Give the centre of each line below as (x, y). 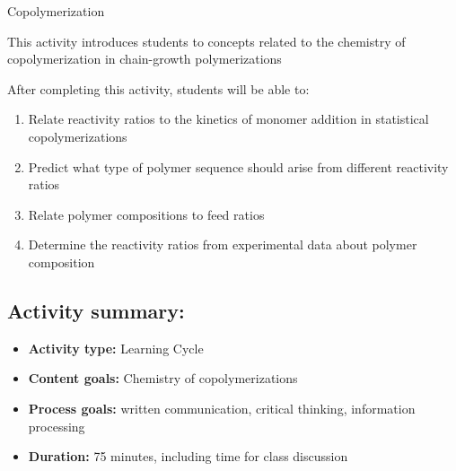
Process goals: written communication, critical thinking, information (222, 408)
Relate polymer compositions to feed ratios (146, 214)
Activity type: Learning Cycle (116, 348)
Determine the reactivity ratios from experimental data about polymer (223, 244)
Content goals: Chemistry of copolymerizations (163, 378)
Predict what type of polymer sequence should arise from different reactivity (238, 166)
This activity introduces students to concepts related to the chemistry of (206, 41)
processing (57, 426)
